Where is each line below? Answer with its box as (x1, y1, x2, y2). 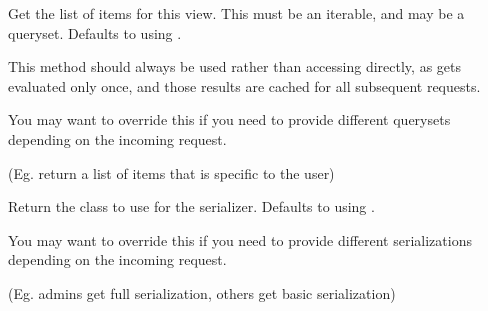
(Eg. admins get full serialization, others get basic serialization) (8, 282, 396, 303)
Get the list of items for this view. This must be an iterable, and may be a (8, 3, 465, 23)
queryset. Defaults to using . (8, 22, 182, 43)
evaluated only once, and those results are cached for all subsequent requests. (8, 75, 481, 96)
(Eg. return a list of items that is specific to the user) (8, 162, 335, 183)
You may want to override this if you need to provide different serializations (8, 229, 472, 250)
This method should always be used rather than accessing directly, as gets (8, 56, 461, 77)
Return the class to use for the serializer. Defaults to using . (8, 196, 375, 217)
